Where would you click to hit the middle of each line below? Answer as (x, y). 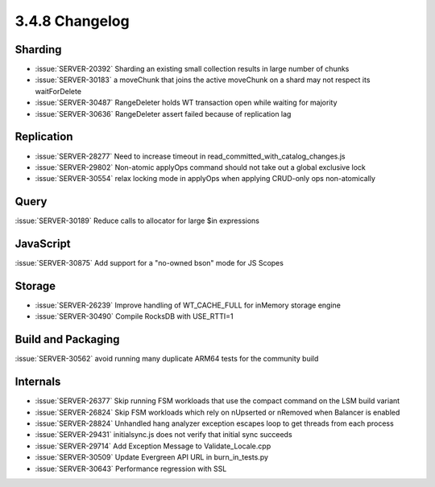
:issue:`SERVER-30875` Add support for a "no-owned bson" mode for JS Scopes (149, 263)
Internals (38, 382)
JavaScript (43, 244)
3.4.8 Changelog (72, 21)
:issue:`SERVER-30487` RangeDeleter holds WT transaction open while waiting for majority (186, 103)
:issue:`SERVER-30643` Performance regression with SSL (131, 468)
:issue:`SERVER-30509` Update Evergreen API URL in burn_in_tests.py (152, 457)
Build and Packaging (67, 339)
